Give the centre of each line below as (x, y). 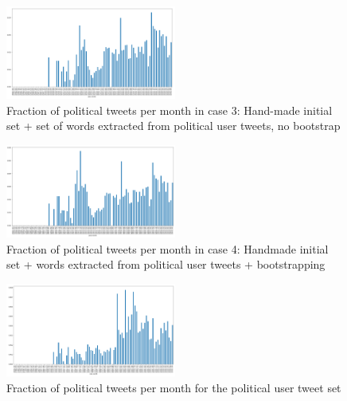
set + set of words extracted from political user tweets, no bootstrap (173, 126)
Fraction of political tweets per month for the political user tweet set (174, 387)
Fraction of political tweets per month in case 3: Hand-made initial (170, 110)
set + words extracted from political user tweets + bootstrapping (166, 264)
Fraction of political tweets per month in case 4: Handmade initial (168, 248)
